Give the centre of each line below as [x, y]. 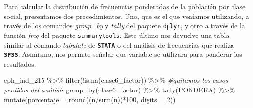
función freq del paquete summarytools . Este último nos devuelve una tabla [117, 35]
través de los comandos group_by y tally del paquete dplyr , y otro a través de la [125, 26]
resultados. [20, 63]
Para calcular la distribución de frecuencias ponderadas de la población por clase [125, 6]
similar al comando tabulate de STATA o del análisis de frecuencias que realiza [119, 45]
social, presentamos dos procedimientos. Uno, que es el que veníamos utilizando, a [126, 16]
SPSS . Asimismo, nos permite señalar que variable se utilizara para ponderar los [123, 54]
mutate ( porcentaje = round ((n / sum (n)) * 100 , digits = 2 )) [90, 99]
